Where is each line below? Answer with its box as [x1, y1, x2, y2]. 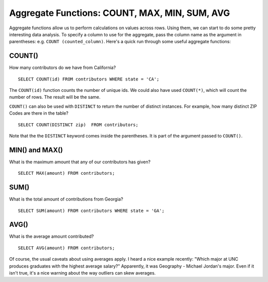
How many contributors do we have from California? [9, 65, 116, 70]
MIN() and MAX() [9, 145, 63, 154]
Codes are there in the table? [9, 110, 69, 116]
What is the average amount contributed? [9, 233, 94, 239]
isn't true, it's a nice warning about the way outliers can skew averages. [9, 270, 156, 276]
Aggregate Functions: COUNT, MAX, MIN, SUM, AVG [9, 7, 230, 18]
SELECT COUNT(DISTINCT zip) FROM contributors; [18, 122, 138, 128]
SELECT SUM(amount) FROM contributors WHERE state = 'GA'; [18, 208, 165, 213]
